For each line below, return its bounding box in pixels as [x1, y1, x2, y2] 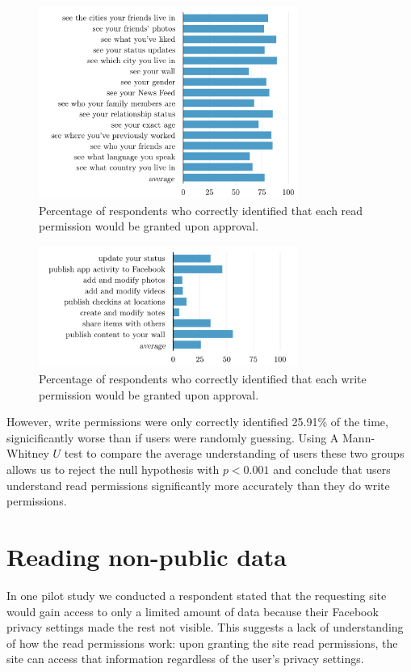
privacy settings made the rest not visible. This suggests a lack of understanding [6, 619, 404, 636]
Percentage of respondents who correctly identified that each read [39, 201, 363, 218]
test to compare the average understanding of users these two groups [64, 445, 405, 462]
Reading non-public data [6, 540, 287, 573]
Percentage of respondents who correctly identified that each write [39, 370, 367, 387]
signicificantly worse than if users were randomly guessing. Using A [6, 429, 339, 446]
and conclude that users [273, 461, 391, 478]
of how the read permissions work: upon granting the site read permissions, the [6, 634, 398, 651]
